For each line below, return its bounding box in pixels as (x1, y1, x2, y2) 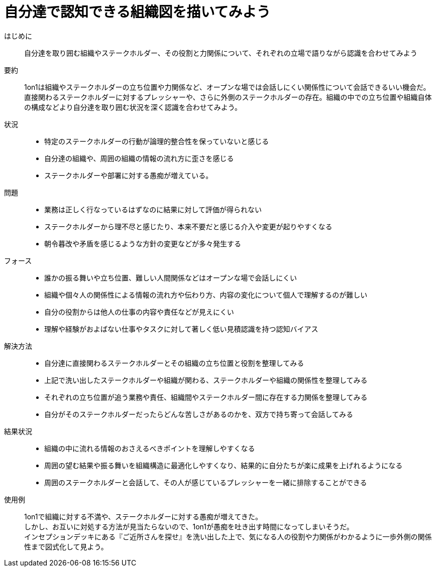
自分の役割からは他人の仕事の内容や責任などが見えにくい (44, 307, 234, 316)
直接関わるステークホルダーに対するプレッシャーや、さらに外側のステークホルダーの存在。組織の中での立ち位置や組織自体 (24, 92, 432, 101)
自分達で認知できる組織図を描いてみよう (4, 4, 271, 21)
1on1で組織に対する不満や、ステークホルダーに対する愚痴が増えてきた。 (24, 512, 262, 521)
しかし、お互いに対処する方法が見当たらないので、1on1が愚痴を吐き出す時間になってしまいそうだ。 (24, 522, 354, 531)
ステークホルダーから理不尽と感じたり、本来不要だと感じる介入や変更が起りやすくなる (44, 222, 333, 231)
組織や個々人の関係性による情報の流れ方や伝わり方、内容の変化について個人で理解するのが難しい (44, 290, 368, 299)
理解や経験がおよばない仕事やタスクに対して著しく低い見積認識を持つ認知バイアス (44, 324, 318, 333)
